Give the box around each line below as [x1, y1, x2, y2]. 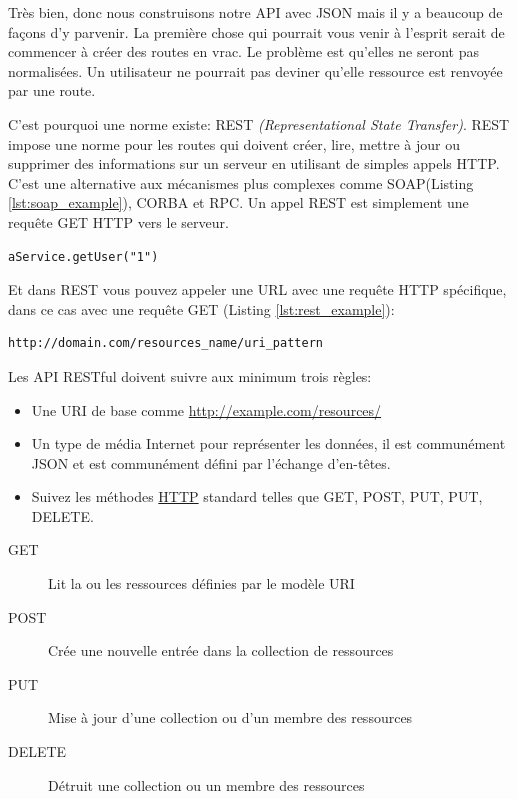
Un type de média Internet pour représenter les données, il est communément [31, 433, 506, 454]
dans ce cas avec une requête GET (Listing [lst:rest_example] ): [8, 298, 395, 319]
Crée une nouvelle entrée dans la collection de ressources [48, 640, 394, 661]
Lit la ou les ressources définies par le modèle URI [48, 573, 355, 594]
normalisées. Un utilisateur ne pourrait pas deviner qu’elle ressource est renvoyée [8, 60, 503, 81]
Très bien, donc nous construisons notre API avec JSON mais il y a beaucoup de [8, 2, 503, 22]
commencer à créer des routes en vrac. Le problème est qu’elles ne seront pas [8, 41, 479, 62]
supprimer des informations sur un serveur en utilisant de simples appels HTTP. [8, 153, 500, 174]
